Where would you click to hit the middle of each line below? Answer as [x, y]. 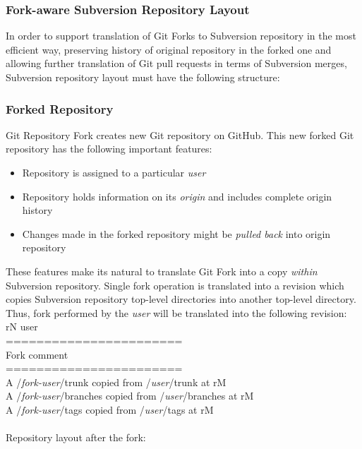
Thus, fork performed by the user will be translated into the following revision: [176, 312]
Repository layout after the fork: [76, 437]
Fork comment [37, 354]
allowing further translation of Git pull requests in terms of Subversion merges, [176, 63]
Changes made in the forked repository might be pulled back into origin [176, 233]
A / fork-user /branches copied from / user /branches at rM [130, 396]
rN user [22, 327]
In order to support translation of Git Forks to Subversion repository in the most [181, 36]
